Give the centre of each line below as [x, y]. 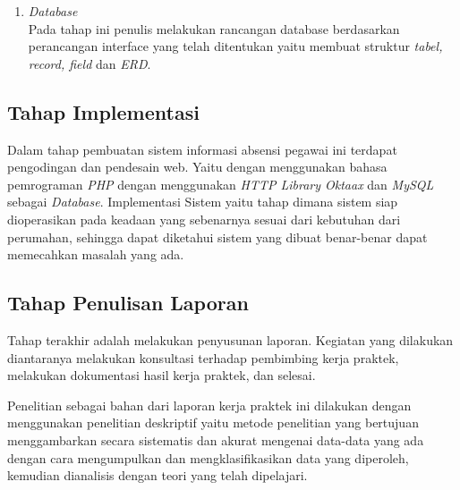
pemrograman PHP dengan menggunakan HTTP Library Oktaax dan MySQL [221, 184]
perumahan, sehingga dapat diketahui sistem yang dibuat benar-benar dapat [217, 237]
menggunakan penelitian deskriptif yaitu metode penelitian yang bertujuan [213, 422]
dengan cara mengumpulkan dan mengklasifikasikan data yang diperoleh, [208, 457]
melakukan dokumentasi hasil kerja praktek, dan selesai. [162, 375]
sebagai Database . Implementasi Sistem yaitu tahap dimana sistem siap [203, 202]
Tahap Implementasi [103, 111]
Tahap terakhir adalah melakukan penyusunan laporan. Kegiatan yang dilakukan [230, 339]
